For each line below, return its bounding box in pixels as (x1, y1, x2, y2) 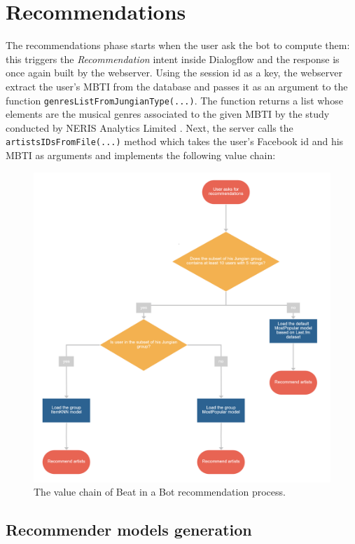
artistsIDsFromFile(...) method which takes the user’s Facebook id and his (6, 134, 344, 149)
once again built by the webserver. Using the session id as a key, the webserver (6, 65, 342, 80)
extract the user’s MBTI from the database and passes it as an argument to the (6, 79, 348, 93)
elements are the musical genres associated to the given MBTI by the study (6, 107, 330, 121)
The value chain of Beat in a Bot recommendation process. (34, 484, 286, 499)
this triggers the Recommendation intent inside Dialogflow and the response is (6, 51, 340, 66)
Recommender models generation (6, 519, 252, 540)
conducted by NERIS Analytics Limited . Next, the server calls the (6, 120, 293, 135)
